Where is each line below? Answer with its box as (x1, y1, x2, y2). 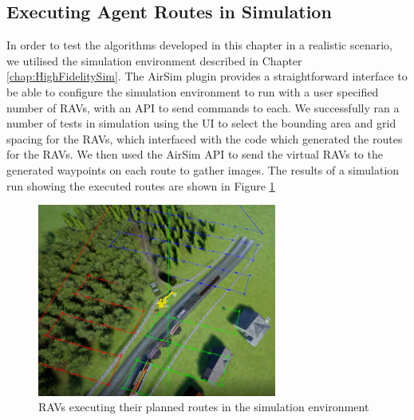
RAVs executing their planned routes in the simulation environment (38, 398, 369, 415)
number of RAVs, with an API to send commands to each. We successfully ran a (6, 99, 400, 116)
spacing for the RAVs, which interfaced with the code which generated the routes (6, 130, 403, 147)
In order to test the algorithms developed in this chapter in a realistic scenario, (6, 37, 392, 53)
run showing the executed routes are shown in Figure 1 (6, 177, 275, 194)
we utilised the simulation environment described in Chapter (6, 52, 302, 69)
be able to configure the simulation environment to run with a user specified (6, 83, 379, 100)
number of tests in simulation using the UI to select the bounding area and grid (6, 115, 396, 131)
